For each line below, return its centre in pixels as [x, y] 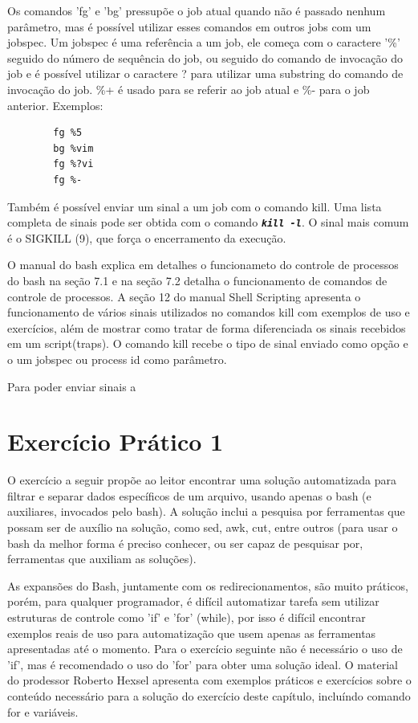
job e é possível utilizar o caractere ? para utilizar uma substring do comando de [205, 74]
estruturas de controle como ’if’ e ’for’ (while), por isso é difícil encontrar [187, 617]
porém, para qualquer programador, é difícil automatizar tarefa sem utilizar [193, 601]
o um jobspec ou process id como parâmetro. [117, 359]
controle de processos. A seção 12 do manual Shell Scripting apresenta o [184, 296]
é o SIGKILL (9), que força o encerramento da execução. [147, 237]
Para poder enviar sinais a [72, 386]
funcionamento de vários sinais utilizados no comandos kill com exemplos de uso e [209, 312]
